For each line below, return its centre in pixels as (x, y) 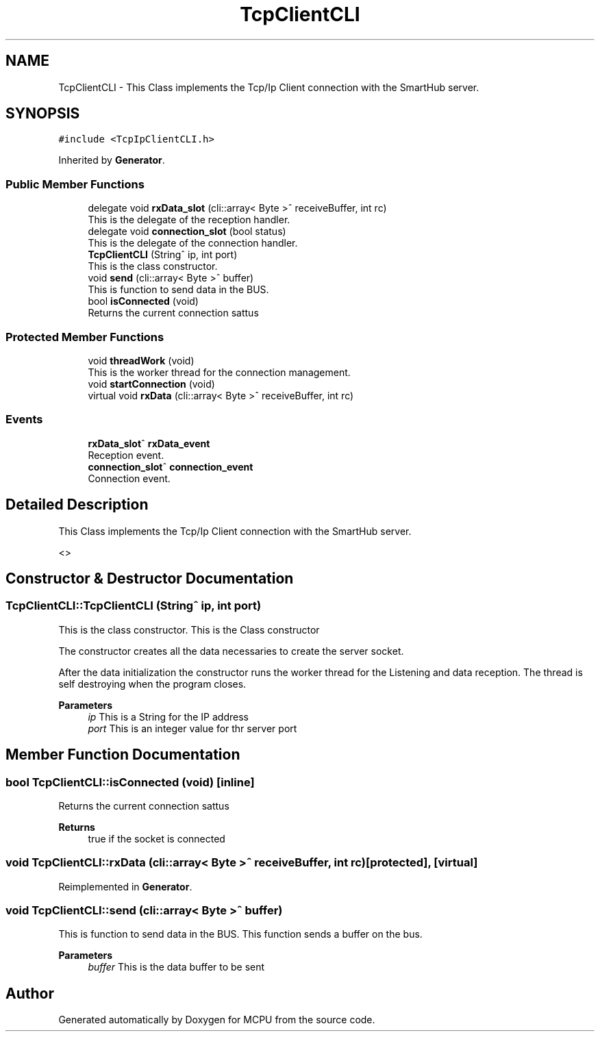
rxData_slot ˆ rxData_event (149, 443)
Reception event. (126, 455)
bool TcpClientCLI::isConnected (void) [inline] (130, 782)
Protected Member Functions (85, 337)
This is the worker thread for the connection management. (219, 372)
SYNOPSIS (43, 114)
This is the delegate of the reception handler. (189, 220)
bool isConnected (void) (143, 301)
